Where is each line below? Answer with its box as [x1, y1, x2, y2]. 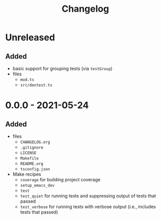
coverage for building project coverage [20, 177, 101, 182]
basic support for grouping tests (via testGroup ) [12, 66, 113, 71]
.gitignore [20, 145, 44, 150]
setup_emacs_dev [20, 183, 55, 188]
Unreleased [5, 32, 55, 43]
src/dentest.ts [20, 82, 52, 88]
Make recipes [12, 171, 42, 177]
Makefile [20, 156, 39, 161]
